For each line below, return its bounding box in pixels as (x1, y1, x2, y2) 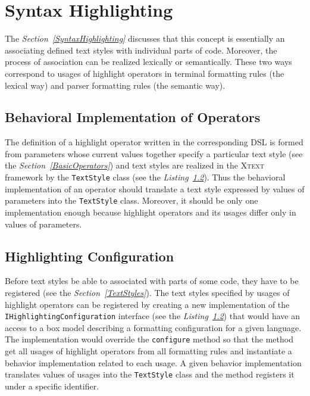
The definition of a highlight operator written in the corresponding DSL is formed (5, 136, 303, 148)
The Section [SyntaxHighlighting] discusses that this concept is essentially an (5, 32, 285, 45)
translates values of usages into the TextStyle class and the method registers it (5, 368, 295, 381)
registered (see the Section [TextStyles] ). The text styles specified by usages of (5, 286, 290, 298)
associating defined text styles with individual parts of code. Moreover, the (5, 43, 277, 56)
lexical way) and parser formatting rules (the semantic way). (5, 79, 226, 91)
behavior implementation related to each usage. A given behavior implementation (5, 356, 302, 369)
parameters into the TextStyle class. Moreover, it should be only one (5, 194, 258, 207)
